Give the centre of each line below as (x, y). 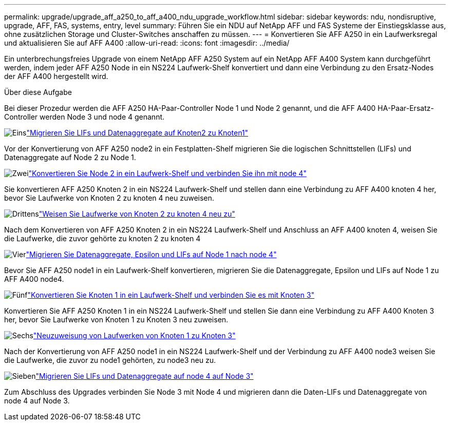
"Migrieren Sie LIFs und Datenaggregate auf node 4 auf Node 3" (145, 376)
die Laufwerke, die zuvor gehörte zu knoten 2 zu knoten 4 (102, 238)
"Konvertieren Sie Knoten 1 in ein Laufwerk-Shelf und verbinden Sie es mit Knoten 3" (171, 295)
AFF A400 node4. (34, 279)
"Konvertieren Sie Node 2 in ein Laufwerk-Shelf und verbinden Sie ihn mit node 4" (167, 173)
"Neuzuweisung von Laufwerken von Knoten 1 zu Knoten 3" (134, 335)
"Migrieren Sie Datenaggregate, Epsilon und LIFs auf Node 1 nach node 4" (151, 254)
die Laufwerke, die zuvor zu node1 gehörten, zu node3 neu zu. (110, 360)
